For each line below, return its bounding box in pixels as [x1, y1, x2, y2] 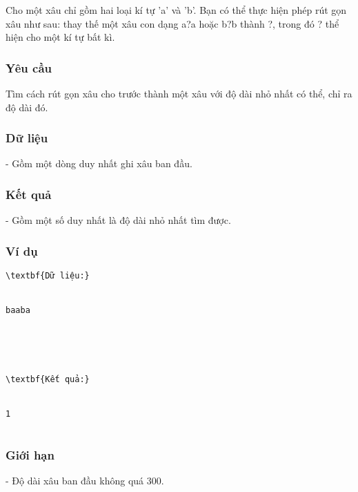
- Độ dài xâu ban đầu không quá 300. [6, 473, 164, 488]
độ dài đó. [6, 100, 48, 114]
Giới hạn [6, 446, 54, 464]
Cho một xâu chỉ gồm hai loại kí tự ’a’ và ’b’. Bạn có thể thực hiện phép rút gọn [6, 3, 347, 17]
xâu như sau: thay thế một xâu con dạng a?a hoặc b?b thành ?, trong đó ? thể [6, 16, 339, 30]
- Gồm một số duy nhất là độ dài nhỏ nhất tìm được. [6, 213, 231, 227]
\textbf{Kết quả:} [6, 374, 90, 384]
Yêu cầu [6, 59, 52, 76]
